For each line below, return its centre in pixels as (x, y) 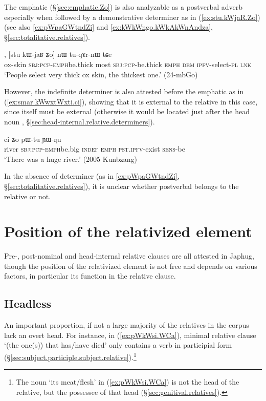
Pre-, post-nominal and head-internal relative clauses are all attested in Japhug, (129, 256)
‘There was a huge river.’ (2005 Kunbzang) (71, 159)
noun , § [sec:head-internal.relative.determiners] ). (80, 121)
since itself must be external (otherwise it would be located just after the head (127, 111)
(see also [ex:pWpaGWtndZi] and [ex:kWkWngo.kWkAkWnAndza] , (108, 27)
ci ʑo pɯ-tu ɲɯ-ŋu (33, 139)
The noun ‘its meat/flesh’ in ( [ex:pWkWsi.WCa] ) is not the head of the (128, 382)
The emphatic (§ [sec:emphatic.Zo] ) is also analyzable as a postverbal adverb (124, 7)
